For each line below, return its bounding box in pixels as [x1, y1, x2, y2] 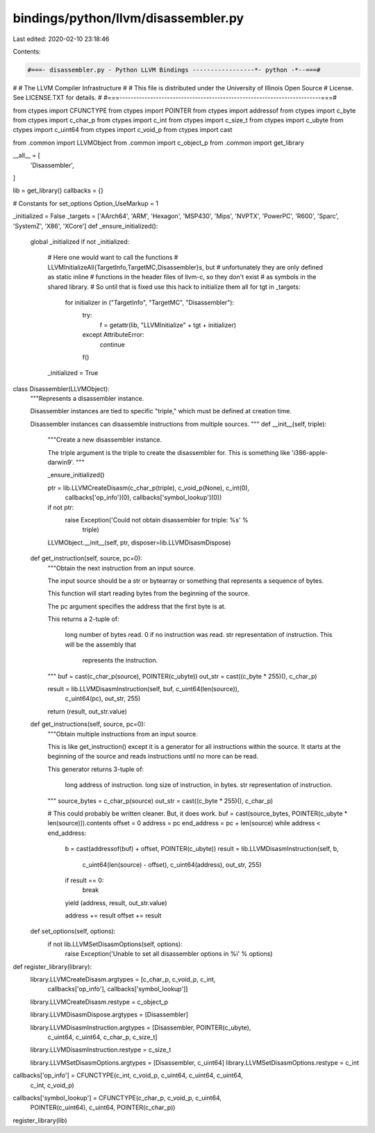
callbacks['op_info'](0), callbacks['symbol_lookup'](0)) [65, 493, 222, 502]
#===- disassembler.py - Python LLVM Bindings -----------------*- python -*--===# [27, 66, 321, 74]
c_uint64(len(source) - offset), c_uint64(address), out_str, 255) [82, 860, 262, 868]
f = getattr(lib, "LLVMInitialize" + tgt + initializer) [99, 320, 236, 329]
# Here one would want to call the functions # [47, 254, 178, 262]
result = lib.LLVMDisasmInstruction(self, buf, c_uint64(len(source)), [47, 685, 240, 693]
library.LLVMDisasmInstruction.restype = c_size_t [30, 1045, 172, 1054]
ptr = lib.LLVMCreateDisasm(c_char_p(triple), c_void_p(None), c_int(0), [47, 483, 250, 492]
